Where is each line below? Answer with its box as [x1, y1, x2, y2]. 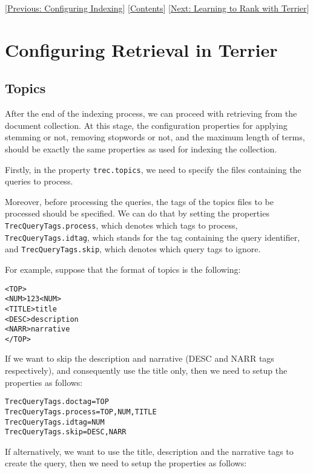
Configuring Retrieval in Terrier [5, 37, 278, 62]
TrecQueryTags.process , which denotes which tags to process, [5, 218, 238, 231]
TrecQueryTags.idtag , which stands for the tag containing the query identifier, [5, 230, 300, 243]
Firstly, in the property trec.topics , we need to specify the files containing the [5, 163, 301, 175]
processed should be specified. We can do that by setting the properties [5, 207, 269, 220]
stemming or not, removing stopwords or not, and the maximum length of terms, [5, 131, 305, 143]
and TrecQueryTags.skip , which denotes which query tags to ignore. [5, 243, 261, 255]
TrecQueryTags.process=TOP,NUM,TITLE [5, 407, 157, 416]
